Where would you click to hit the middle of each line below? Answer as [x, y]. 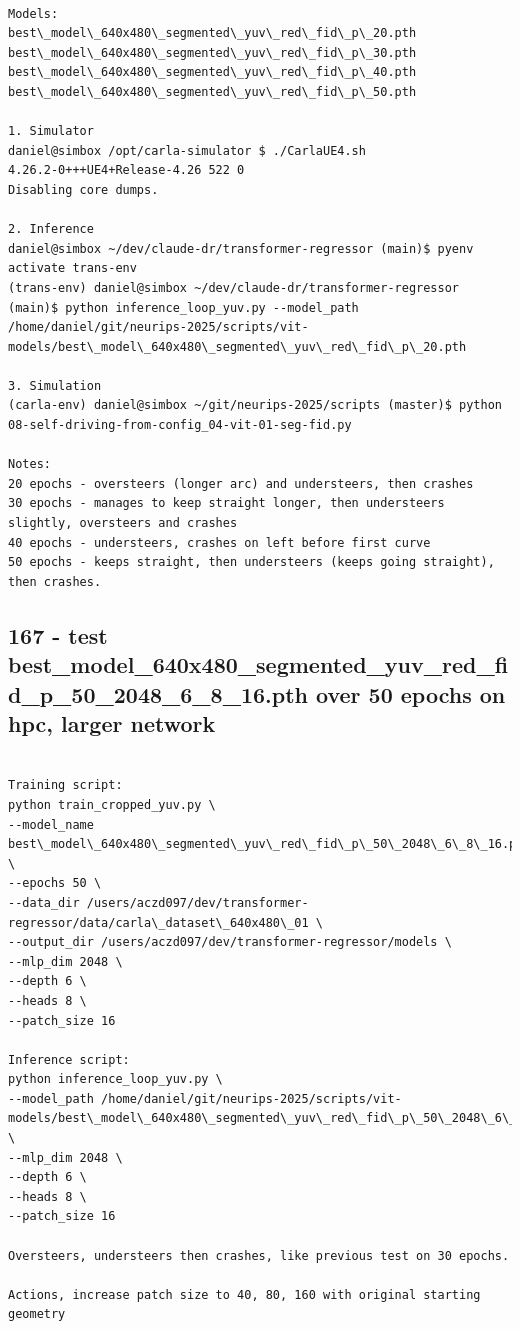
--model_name [51, 824]
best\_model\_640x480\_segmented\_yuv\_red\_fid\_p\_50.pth [212, 91]
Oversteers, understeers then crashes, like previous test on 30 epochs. [259, 1255]
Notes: [29, 464]
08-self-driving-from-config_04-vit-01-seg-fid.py [180, 425]
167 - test [58, 634]
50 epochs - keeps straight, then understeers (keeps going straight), [251, 562]
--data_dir [44, 902]
